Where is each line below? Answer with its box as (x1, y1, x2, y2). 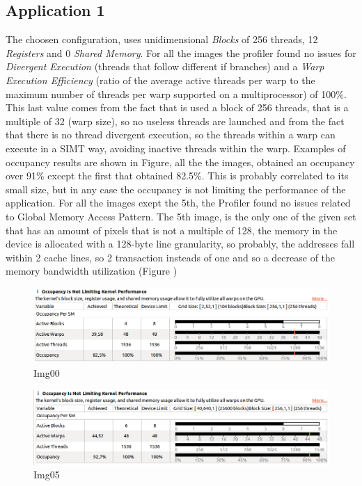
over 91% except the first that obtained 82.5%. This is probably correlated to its (6, 168, 349, 183)
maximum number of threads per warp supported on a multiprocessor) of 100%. (6, 86, 347, 101)
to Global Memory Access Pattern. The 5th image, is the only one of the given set (6, 209, 356, 223)
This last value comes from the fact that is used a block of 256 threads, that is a (6, 100, 349, 115)
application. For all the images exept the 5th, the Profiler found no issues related (6, 195, 351, 210)
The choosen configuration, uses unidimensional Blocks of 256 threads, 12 (6, 32, 318, 47)
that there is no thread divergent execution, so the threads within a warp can (6, 127, 336, 142)
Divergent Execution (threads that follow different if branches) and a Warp (6, 59, 324, 74)
